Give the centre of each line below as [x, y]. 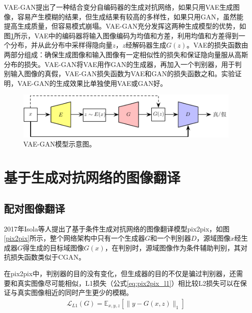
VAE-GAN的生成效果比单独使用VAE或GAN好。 [92, 83]
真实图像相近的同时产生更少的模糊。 [75, 292]
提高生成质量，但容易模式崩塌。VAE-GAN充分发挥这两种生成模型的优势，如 [125, 26]
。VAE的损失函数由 [218, 45]
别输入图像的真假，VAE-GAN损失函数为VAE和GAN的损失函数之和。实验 [119, 74]
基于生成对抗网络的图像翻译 [92, 177]
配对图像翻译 [34, 208]
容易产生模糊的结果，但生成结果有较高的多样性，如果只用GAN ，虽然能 [130, 16]
